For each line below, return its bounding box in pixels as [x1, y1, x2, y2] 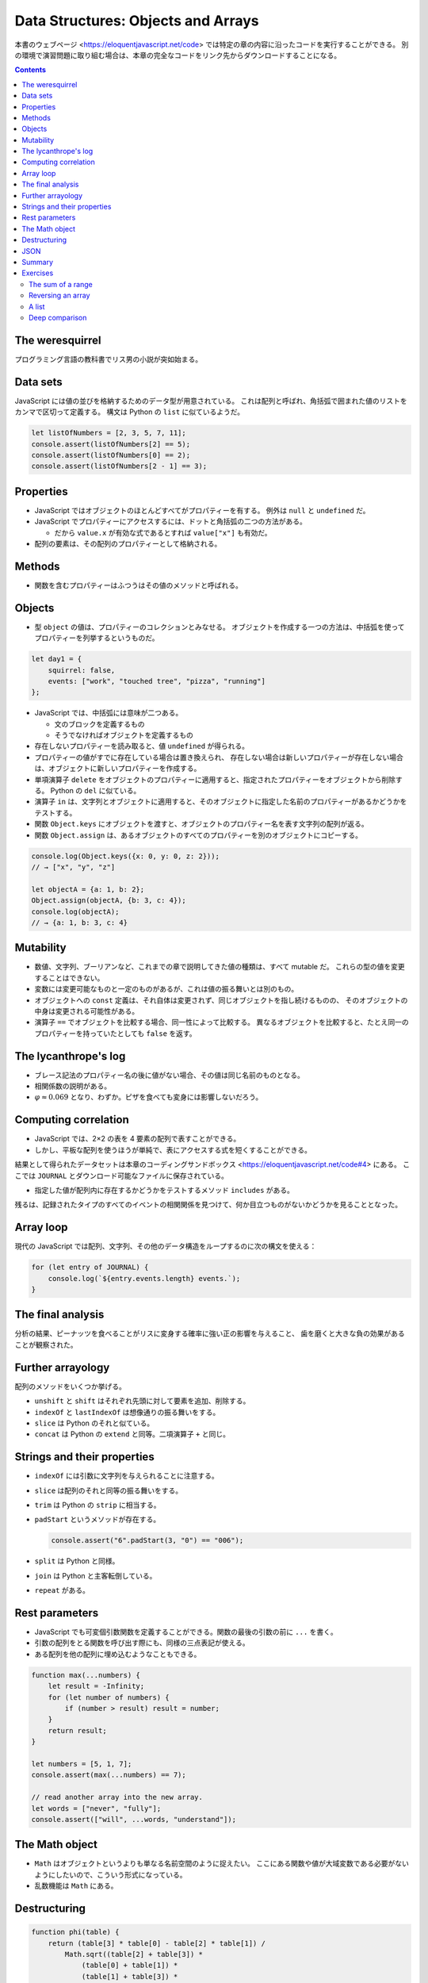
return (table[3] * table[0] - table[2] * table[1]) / [48, 1939, 266, 1947]
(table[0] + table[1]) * [81, 1961, 178, 1970]
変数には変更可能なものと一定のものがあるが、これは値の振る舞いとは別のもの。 [34, 984, 299, 994]
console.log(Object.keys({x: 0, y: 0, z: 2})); [31, 851, 220, 861]
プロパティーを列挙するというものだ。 [34, 633, 159, 642]
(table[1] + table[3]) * [81, 1972, 178, 1981]
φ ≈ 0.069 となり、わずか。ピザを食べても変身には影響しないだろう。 [34, 1092, 263, 1102]
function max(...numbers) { [31, 1670, 140, 1679]
